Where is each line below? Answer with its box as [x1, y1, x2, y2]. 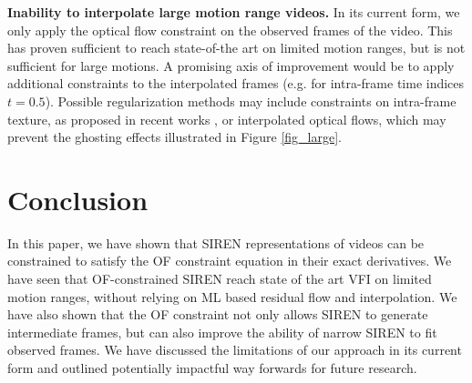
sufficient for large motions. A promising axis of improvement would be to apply [7, 55, 455, 75]
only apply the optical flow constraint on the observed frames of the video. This [7, 20, 453, 39]
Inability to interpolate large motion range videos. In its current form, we [7, 3, 460, 21]
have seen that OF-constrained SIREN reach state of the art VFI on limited [7, 269, 432, 288]
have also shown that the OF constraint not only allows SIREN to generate [7, 305, 428, 324]
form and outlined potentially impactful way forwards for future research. [7, 358, 417, 378]
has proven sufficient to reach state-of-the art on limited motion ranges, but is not [7, 38, 466, 57]
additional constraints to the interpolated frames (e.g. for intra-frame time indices [7, 74, 465, 93]
